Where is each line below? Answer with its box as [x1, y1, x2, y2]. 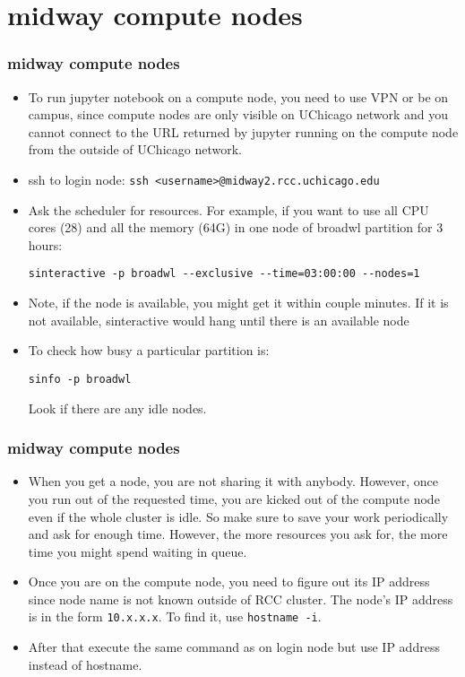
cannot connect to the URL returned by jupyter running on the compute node [28, 122, 459, 141]
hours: [28, 235, 63, 254]
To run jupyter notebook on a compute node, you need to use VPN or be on [28, 87, 449, 106]
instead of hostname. [28, 655, 142, 673]
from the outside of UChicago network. [28, 140, 242, 159]
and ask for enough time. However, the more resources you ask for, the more [28, 525, 448, 543]
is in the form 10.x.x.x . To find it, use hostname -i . [28, 607, 322, 626]
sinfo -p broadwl [28, 372, 132, 386]
